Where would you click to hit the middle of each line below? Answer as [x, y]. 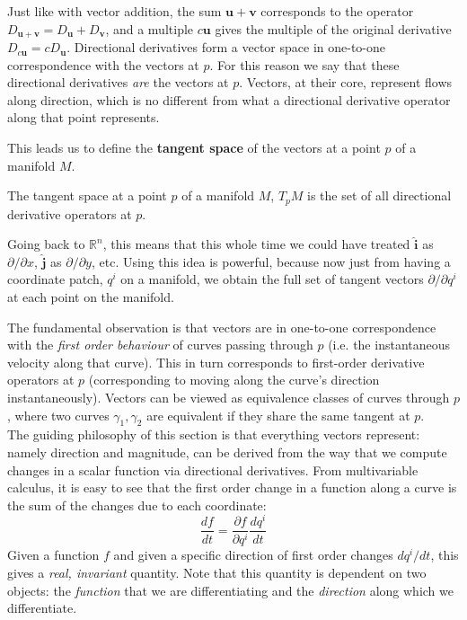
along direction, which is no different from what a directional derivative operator [229, 99]
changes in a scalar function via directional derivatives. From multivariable [213, 469]
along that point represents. [84, 117]
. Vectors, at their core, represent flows [346, 82]
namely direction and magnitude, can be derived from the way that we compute [227, 452]
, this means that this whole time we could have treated [256, 244]
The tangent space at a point [87, 195]
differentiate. [42, 608]
